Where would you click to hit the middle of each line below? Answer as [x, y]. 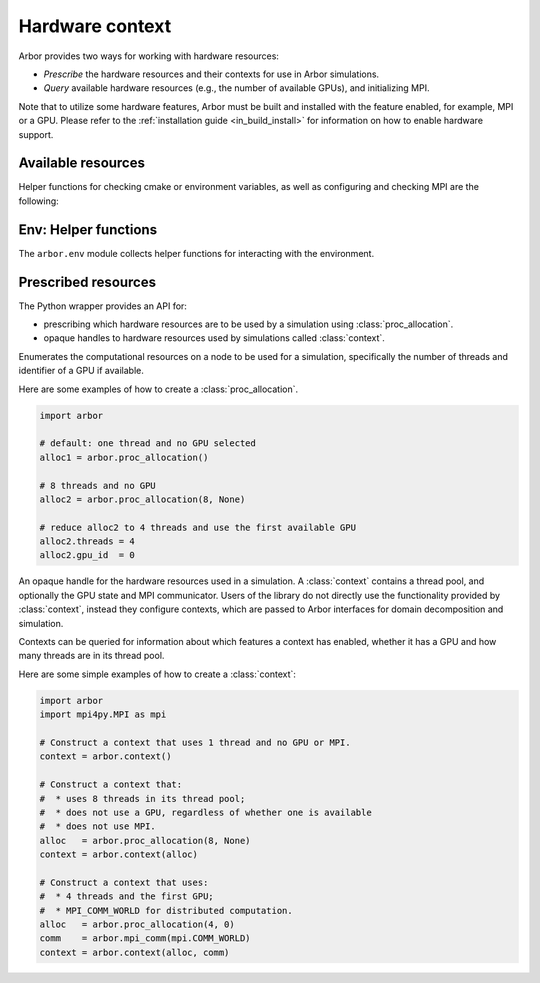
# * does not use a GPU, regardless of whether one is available [205, 812]
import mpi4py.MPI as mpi [103, 714]
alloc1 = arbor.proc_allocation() [124, 457]
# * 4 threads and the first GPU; [126, 896]
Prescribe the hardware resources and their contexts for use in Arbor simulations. [211, 74]
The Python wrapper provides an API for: [102, 306]
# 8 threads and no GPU [98, 485]
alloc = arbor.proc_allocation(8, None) [145, 840]
